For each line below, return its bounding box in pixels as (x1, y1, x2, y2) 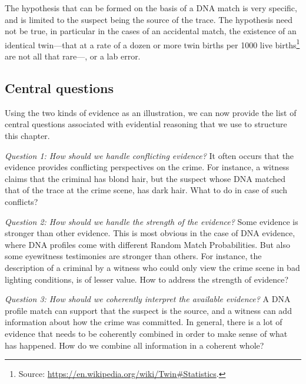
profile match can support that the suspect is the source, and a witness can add (5, 304, 292, 316)
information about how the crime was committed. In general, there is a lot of (5, 316, 282, 328)
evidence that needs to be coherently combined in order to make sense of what (5, 327, 288, 339)
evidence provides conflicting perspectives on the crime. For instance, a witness (5, 161, 290, 173)
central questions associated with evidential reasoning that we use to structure (5, 118, 287, 130)
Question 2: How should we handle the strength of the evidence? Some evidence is (5, 215, 298, 227)
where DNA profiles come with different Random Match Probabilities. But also (5, 238, 290, 250)
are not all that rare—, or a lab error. (5, 50, 141, 62)
